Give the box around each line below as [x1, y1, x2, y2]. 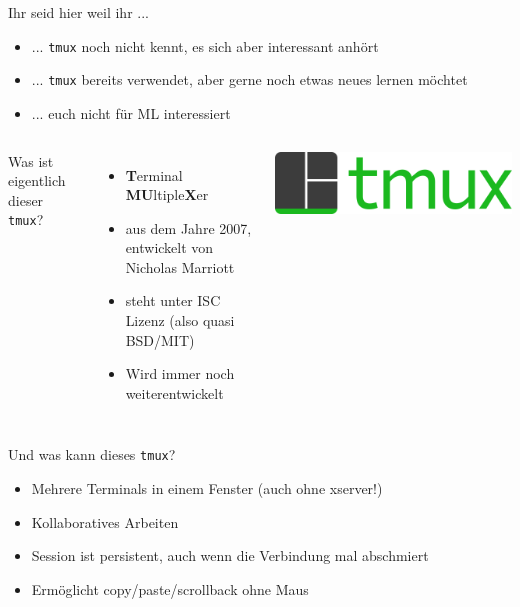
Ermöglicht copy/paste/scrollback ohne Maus [31, 578, 309, 599]
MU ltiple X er [125, 184, 209, 205]
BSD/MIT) [125, 329, 195, 350]
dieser [8, 189, 44, 210]
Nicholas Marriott [125, 256, 235, 277]
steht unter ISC [125, 290, 221, 311]
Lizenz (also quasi [125, 310, 235, 331]
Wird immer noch [125, 363, 235, 384]
